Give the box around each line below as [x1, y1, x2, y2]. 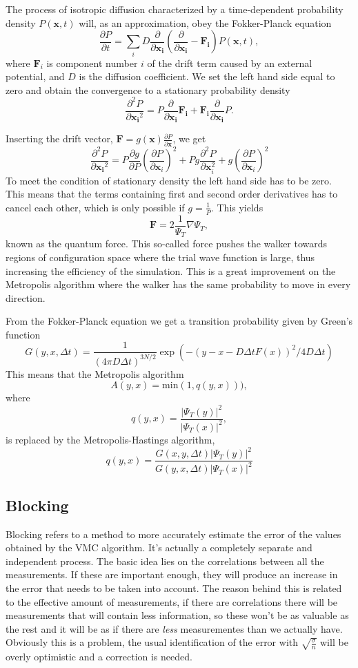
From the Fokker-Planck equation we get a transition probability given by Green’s [6, 314, 353, 328]
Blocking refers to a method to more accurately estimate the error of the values [6, 526, 341, 541]
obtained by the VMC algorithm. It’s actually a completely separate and [6, 540, 312, 555]
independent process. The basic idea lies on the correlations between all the [6, 553, 324, 568]
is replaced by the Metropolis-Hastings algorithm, [6, 432, 215, 446]
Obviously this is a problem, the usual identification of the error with [6, 635, 299, 649]
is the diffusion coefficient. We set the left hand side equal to [79, 69, 335, 84]
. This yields [210, 200, 263, 214]
